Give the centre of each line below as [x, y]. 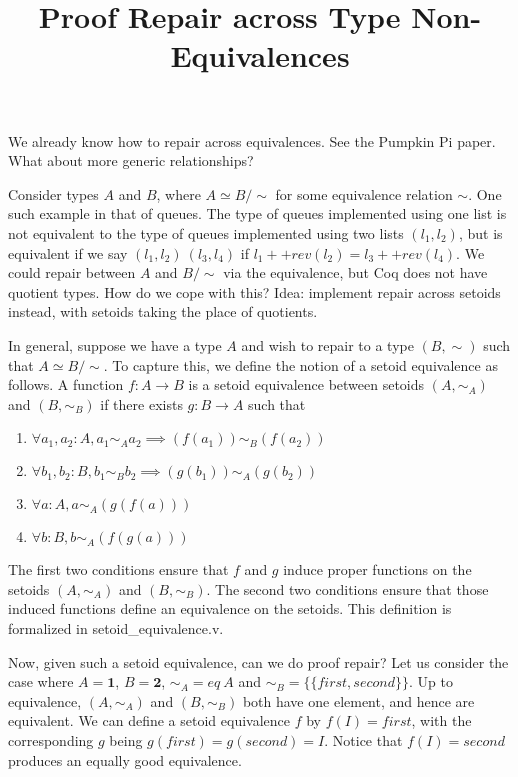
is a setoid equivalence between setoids [306, 384]
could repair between [72, 272]
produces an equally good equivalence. [125, 759]
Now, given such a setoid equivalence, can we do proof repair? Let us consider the [258, 661]
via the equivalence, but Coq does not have [355, 272]
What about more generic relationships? [131, 160]
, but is [480, 232]
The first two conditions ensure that [118, 569]
